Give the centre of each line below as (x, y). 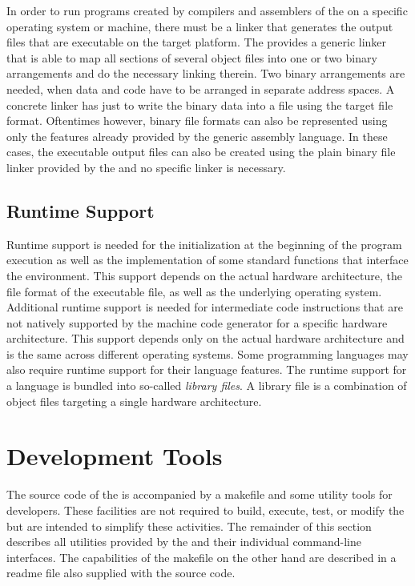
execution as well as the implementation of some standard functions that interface (207, 260)
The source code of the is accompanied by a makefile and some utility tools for (199, 494)
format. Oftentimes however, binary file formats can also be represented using (197, 120)
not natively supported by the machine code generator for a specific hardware (197, 322)
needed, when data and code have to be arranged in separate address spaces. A (201, 88)
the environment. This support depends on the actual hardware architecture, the (204, 275)
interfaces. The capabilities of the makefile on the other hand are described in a (201, 557)
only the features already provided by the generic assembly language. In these (197, 136)
